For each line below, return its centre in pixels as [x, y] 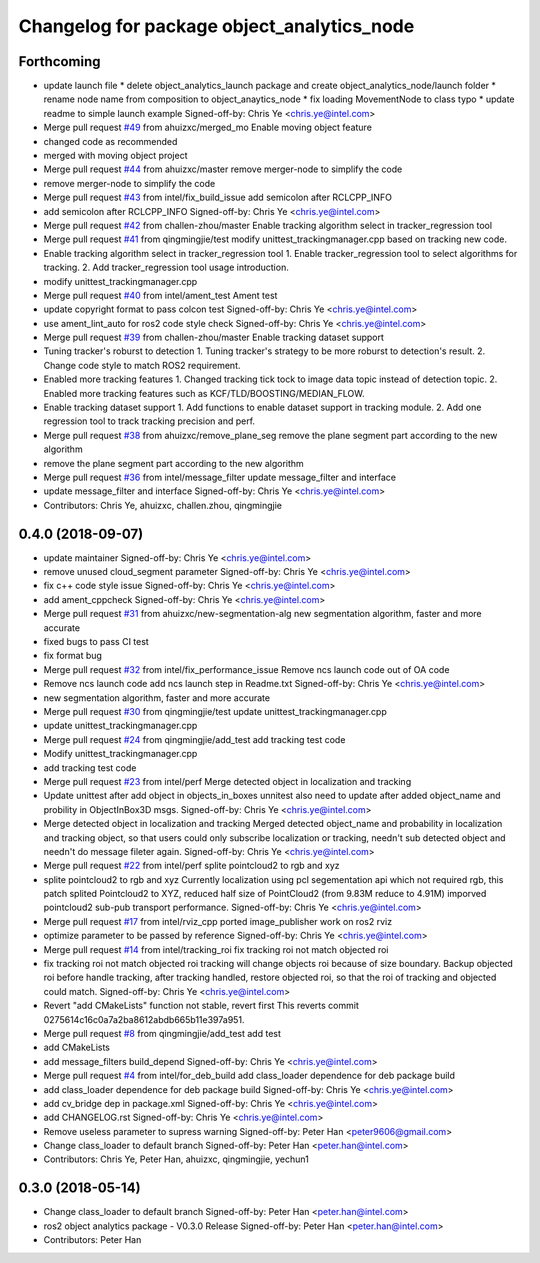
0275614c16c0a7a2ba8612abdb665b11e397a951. [144, 1019]
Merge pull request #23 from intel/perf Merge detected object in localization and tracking [227, 781]
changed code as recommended [110, 141]
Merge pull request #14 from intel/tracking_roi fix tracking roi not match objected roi [216, 949]
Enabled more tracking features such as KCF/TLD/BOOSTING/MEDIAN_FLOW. [204, 393]
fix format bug [72, 656]
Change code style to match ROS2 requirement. [142, 365]
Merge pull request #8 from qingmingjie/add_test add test [162, 1033]
